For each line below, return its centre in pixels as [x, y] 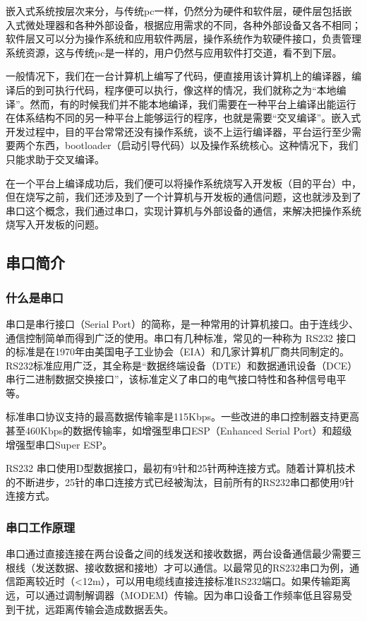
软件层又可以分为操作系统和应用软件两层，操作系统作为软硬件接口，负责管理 [183, 39]
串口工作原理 [41, 527]
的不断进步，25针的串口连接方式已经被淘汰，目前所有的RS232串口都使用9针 [180, 481]
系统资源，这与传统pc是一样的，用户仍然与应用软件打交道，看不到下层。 [174, 52]
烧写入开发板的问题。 [55, 224]
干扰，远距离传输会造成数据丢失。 [94, 609]
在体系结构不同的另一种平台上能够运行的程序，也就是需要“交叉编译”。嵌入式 [183, 118]
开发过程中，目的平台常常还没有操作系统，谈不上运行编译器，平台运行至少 [179, 131]
